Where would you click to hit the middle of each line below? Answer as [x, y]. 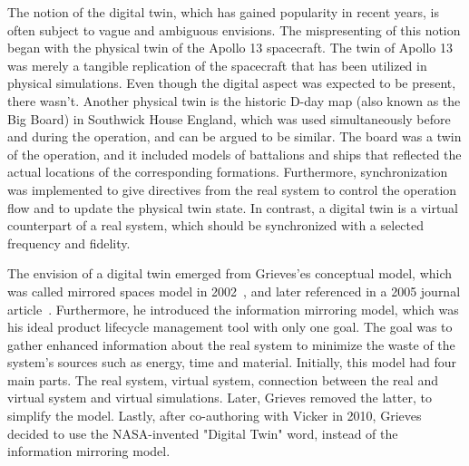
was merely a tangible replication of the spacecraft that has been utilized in [217, 65]
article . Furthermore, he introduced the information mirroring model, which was [233, 309]
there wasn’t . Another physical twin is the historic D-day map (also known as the [234, 100]
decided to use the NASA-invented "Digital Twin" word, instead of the [203, 433]
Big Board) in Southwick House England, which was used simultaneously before [229, 118]
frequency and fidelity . [69, 243]
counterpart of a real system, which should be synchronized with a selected [216, 225]
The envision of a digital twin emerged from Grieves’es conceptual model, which [230, 273]
